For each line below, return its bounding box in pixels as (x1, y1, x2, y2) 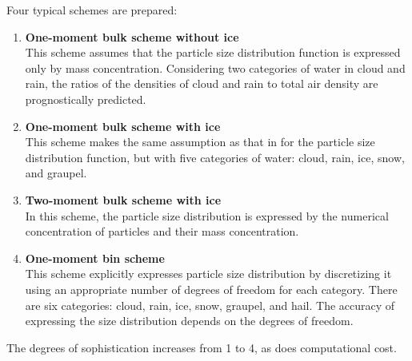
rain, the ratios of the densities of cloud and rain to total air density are (25, 75, 378, 92)
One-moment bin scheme (25, 249, 165, 266)
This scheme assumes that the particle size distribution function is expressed (25, 44, 401, 61)
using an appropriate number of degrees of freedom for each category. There (25, 280, 398, 297)
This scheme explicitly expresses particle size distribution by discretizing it (25, 265, 392, 282)
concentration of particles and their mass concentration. (25, 223, 299, 240)
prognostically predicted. (25, 90, 146, 107)
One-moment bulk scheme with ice (25, 117, 221, 134)
